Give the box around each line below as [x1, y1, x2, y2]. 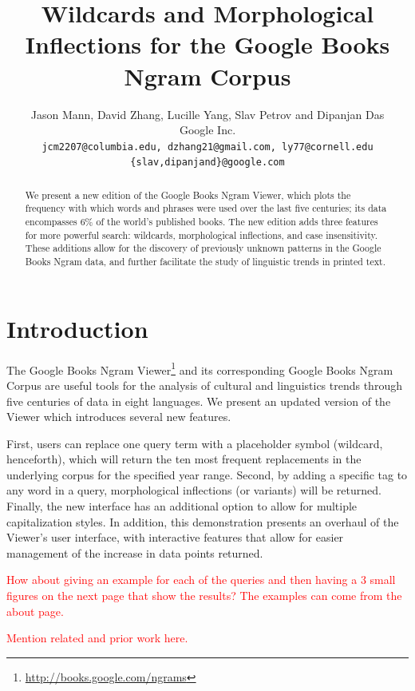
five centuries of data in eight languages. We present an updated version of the [6, 392, 391, 409]
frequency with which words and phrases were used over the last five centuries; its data [25, 201, 387, 215]
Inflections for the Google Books [25, 28, 390, 61]
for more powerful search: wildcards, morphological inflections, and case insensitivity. [25, 228, 378, 241]
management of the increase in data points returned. [6, 544, 263, 561]
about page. [6, 602, 64, 619]
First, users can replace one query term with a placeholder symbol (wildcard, [6, 435, 383, 451]
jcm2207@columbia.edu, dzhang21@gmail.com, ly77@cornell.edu [41, 141, 373, 153]
